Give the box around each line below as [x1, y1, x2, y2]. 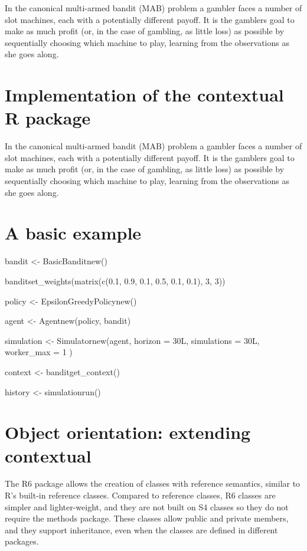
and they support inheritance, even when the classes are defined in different [5, 523, 278, 536]
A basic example [5, 221, 142, 245]
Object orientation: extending [5, 420, 251, 444]
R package [5, 106, 91, 130]
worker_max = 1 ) [5, 346, 73, 358]
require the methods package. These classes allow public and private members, [5, 512, 289, 524]
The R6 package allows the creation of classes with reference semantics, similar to [5, 477, 301, 490]
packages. [5, 535, 39, 547]
